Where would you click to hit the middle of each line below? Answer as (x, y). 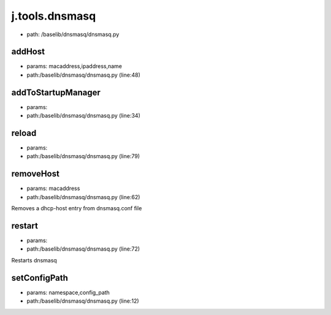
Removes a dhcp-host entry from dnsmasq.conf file (77, 208)
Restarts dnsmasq (34, 260)
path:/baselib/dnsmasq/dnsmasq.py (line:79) (83, 156)
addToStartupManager (56, 92)
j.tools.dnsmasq (54, 16)
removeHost (35, 174)
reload (24, 133)
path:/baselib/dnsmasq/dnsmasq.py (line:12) (83, 301)
